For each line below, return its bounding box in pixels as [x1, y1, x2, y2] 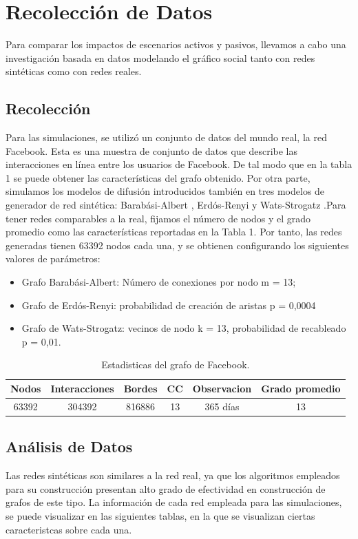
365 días [204, 399, 240, 413]
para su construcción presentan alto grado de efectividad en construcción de [6, 481, 326, 496]
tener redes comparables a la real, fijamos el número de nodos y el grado [6, 211, 311, 225]
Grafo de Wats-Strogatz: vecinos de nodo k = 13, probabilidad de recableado [21, 321, 346, 335]
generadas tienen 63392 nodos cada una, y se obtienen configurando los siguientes [6, 237, 349, 252]
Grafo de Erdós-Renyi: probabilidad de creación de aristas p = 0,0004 [21, 297, 316, 312]
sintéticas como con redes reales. [6, 64, 142, 78]
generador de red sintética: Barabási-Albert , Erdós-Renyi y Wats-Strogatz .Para [6, 198, 346, 212]
